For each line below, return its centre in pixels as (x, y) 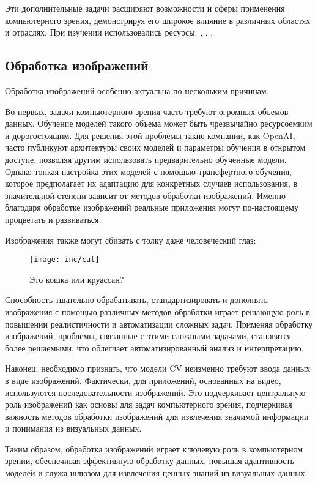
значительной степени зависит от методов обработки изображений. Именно (145, 195)
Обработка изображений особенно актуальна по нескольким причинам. (137, 90)
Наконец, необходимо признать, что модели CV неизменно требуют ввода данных (158, 368)
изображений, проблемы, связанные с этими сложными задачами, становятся (148, 336)
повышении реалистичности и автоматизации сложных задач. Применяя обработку (159, 324)
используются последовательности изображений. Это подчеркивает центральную (155, 392)
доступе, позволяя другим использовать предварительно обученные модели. (146, 159)
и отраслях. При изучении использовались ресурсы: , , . (109, 32)
